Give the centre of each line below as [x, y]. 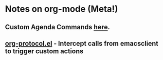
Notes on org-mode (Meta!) [62, 9]
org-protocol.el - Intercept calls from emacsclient [82, 43]
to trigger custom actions [44, 51]
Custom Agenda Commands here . [58, 27]
